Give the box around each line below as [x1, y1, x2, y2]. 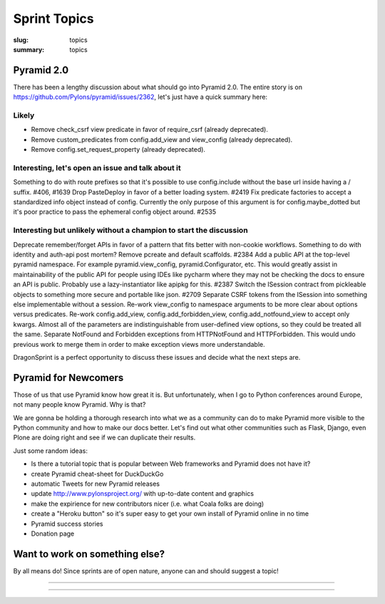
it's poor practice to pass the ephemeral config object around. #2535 [13, 207, 217, 217]
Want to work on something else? [13, 548, 165, 560]
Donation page [31, 529, 75, 538]
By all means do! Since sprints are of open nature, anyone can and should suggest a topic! [13, 566, 279, 575]
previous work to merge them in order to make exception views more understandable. [13, 340, 265, 348]
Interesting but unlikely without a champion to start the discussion [13, 225, 249, 235]
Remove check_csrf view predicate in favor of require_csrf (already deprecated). [31, 125, 269, 134]
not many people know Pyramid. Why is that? [13, 400, 146, 409]
